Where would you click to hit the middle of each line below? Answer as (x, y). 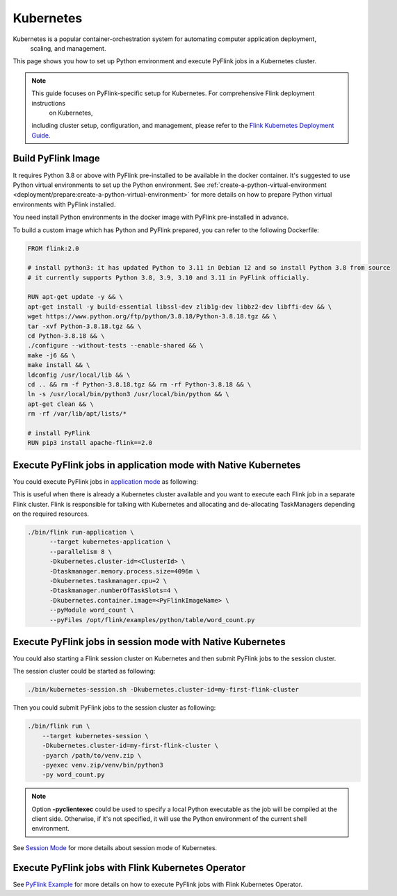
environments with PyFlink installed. (64, 204)
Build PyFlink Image (56, 159)
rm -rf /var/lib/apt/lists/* (77, 414)
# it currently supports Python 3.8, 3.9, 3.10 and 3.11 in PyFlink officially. (169, 277)
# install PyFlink (59, 433)
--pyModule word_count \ (92, 610)
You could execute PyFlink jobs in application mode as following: (105, 481)
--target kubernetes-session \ (95, 736)
